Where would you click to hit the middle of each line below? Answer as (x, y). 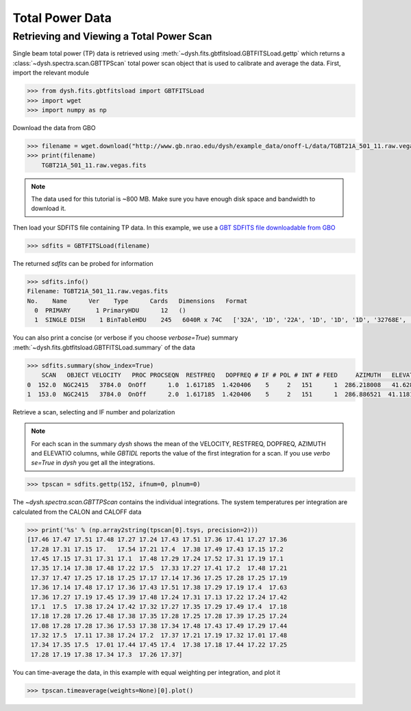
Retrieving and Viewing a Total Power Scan (112, 36)
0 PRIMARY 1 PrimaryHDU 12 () (110, 310)
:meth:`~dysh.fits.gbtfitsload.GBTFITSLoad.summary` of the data (104, 347)
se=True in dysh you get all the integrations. (93, 463)
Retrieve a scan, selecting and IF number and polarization (94, 412)
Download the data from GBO (54, 127)
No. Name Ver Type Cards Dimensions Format (137, 301)
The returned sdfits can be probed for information (83, 263)
